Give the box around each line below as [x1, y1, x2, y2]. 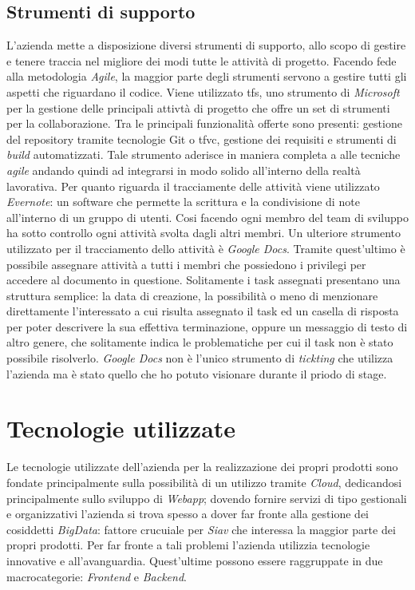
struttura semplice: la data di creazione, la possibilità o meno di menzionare [6, 287, 378, 303]
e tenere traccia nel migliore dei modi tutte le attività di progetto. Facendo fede [6, 52, 397, 69]
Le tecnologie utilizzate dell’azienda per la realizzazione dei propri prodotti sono [6, 458, 398, 475]
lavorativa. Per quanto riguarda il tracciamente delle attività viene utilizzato [6, 177, 380, 194]
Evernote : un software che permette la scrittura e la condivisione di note [6, 193, 360, 210]
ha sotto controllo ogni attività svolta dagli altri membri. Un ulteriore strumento [6, 224, 401, 241]
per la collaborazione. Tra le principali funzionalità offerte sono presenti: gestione [6, 115, 402, 132]
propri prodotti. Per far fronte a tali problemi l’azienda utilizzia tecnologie [6, 537, 370, 553]
